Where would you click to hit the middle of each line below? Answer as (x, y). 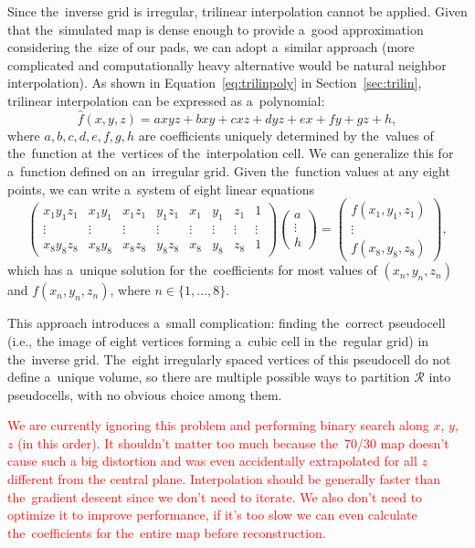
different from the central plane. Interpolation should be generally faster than (224, 479)
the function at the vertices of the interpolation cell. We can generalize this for (231, 153)
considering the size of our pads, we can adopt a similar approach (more (211, 47)
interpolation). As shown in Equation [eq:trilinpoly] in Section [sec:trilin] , (215, 83)
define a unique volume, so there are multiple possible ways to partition (209, 377)
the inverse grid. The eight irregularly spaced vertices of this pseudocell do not (229, 358)
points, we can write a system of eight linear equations (161, 189)
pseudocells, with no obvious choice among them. (145, 394)
